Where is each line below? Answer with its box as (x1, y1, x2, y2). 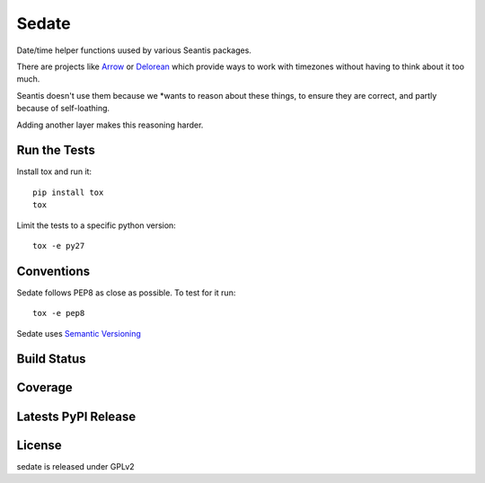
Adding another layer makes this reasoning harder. (16, 119, 204, 130)
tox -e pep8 (32, 308, 85, 319)
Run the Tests (16, 143, 96, 158)
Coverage (16, 380, 73, 395)
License (16, 437, 62, 452)
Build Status (16, 351, 86, 367)
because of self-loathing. (16, 103, 110, 114)
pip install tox (32, 187, 104, 198)
